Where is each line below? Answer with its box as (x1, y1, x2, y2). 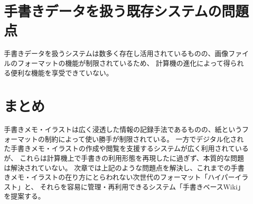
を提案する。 (4, 191, 45, 201)
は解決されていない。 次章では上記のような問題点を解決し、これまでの (4, 162, 231, 172)
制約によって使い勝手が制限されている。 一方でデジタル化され (44, 133, 244, 144)
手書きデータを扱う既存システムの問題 (4, 1, 249, 21)
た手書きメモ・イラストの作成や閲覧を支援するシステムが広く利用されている (4, 143, 249, 153)
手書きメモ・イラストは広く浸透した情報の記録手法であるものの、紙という (4, 124, 242, 134)
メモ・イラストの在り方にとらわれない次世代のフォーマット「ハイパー (10, 172, 235, 182)
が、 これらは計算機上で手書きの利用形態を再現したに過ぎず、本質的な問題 (4, 153, 244, 163)
